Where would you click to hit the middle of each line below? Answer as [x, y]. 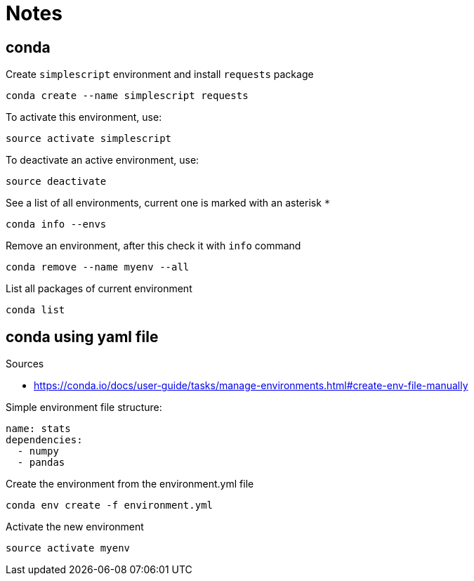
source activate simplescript [89, 139]
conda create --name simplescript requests [127, 96]
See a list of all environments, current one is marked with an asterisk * [168, 203]
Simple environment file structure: [84, 407]
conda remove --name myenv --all [98, 267]
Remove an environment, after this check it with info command [153, 246]
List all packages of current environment [99, 289]
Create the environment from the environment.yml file [130, 484]
